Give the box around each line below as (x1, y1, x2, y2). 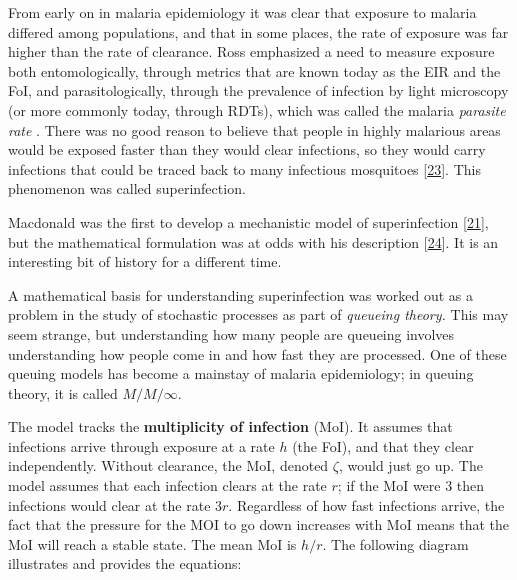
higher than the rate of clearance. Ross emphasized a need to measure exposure (8, 41, 495, 62)
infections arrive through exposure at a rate (8, 435, 275, 456)
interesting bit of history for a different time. (8, 251, 282, 272)
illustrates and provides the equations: (8, 553, 242, 574)
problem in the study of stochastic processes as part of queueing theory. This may (8, 304, 509, 325)
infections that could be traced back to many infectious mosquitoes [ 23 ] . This (8, 158, 481, 179)
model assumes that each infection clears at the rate (8, 475, 327, 496)
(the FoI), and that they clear (292, 435, 474, 456)
